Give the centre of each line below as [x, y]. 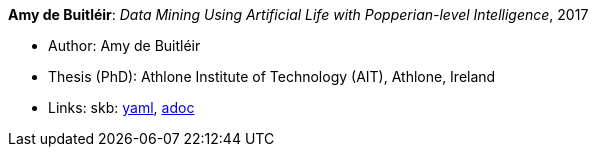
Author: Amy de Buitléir [124, 45]
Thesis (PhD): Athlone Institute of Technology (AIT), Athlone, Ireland [272, 76]
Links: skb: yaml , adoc [121, 107]
